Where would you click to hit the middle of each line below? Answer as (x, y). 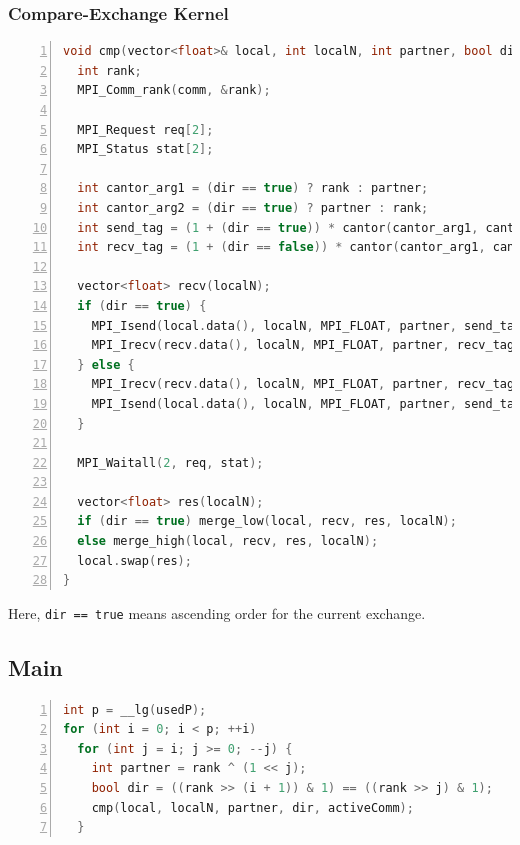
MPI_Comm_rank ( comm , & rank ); (174, 90)
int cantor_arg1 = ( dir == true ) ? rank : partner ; (253, 188)
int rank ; (109, 70)
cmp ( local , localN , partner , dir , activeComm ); (252, 807)
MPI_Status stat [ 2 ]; (145, 149)
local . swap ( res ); (134, 560)
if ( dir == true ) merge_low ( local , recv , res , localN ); (267, 521)
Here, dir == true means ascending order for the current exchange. (217, 612)
